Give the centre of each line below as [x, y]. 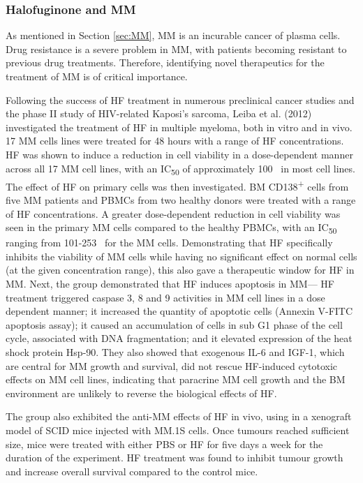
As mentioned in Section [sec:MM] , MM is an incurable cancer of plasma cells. [173, 35]
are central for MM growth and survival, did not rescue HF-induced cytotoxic [172, 365]
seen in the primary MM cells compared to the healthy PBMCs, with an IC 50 [171, 228]
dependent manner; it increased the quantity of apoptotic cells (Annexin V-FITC [179, 311]
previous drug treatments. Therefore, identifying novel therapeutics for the [165, 62]
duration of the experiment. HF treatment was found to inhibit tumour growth [175, 458]
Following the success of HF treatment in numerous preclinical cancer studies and [180, 99]
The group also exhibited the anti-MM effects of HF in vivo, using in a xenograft [179, 416]
